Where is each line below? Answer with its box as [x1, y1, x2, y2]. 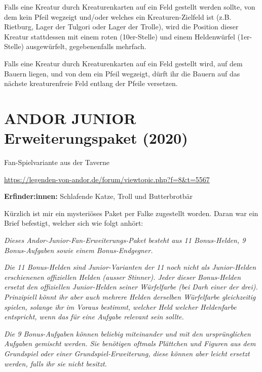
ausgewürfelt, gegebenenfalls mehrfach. [26, 41, 146, 52]
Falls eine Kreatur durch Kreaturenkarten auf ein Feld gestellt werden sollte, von [4, 2, 255, 12]
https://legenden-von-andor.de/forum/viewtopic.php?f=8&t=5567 [4, 174, 210, 184]
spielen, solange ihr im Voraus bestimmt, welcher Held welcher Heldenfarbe [4, 301, 237, 312]
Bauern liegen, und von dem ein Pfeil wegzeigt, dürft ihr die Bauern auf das [4, 68, 240, 78]
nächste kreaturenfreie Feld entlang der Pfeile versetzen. [4, 78, 178, 89]
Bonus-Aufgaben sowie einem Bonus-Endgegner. [4, 244, 153, 255]
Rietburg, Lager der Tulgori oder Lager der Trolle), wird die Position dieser [4, 21, 239, 32]
